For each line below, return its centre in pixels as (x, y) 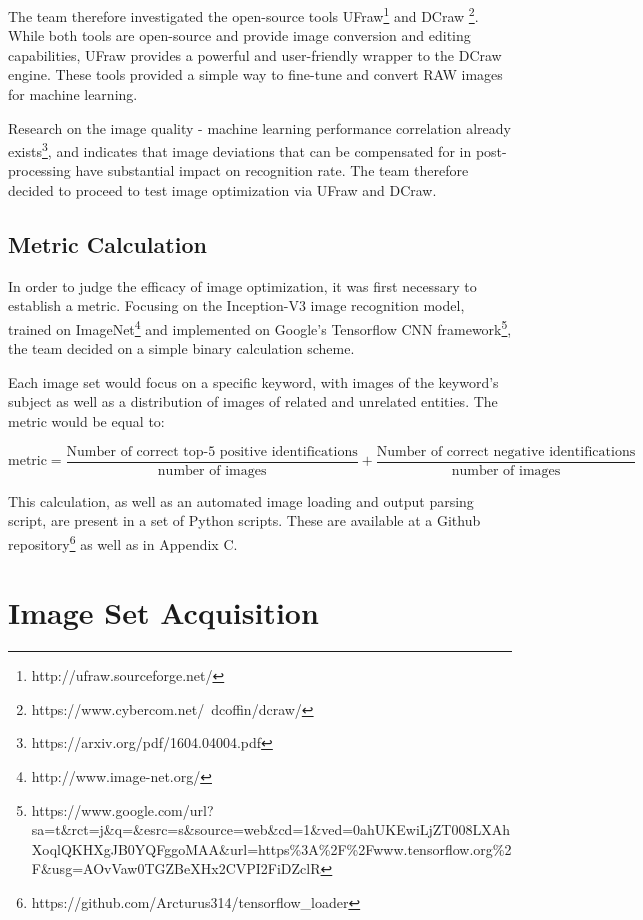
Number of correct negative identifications (506, 451)
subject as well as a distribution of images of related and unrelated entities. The (253, 401)
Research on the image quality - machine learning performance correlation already (259, 127)
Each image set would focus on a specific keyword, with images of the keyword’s (253, 381)
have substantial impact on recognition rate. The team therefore (272, 170)
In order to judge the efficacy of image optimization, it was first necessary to (242, 285)
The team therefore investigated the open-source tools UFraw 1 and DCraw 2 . (243, 14)
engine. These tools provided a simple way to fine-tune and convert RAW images (255, 74)
